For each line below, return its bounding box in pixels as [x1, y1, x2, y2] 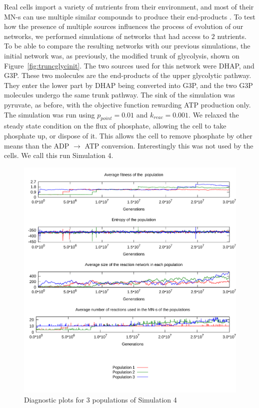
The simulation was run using [4, 109, 95, 119]
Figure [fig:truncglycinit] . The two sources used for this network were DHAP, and [4, 60, 254, 70]
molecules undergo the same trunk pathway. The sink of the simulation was [4, 89, 235, 100]
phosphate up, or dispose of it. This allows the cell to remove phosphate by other [4, 130, 252, 140]
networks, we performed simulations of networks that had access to [4, 30, 209, 41]
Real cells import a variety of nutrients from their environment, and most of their [4, 1, 254, 11]
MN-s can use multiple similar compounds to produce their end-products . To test [4, 11, 255, 21]
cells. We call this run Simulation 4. [4, 150, 113, 160]
